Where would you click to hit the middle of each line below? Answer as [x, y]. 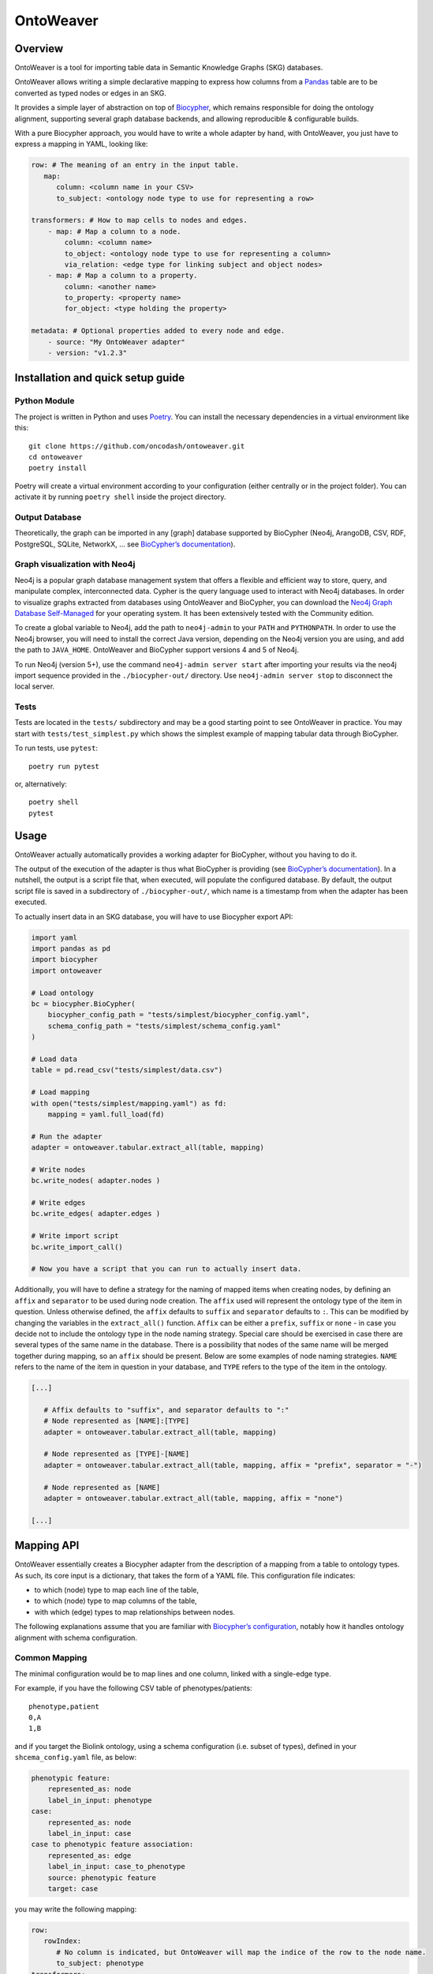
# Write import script [75, 1236]
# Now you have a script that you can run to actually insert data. [166, 1269]
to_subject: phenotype [100, 1963]
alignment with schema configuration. [76, 1638]
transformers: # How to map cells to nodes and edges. [139, 220]
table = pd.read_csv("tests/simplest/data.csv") [127, 1070]
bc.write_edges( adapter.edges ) [96, 1214]
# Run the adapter [67, 1136]
